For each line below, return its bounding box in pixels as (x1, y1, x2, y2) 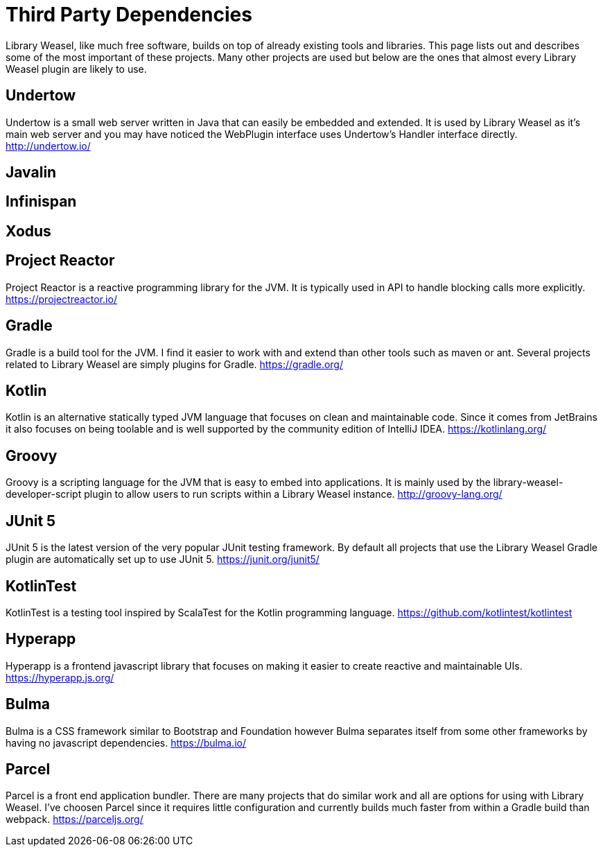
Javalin (6, 164, 57, 182)
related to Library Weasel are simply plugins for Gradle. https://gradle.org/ (6, 358, 343, 370)
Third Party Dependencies (6, 3, 252, 26)
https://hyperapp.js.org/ (6, 671, 114, 684)
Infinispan (6, 193, 77, 211)
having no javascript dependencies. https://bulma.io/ (6, 736, 246, 749)
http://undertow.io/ (6, 139, 91, 152)
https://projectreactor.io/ (6, 293, 117, 305)
